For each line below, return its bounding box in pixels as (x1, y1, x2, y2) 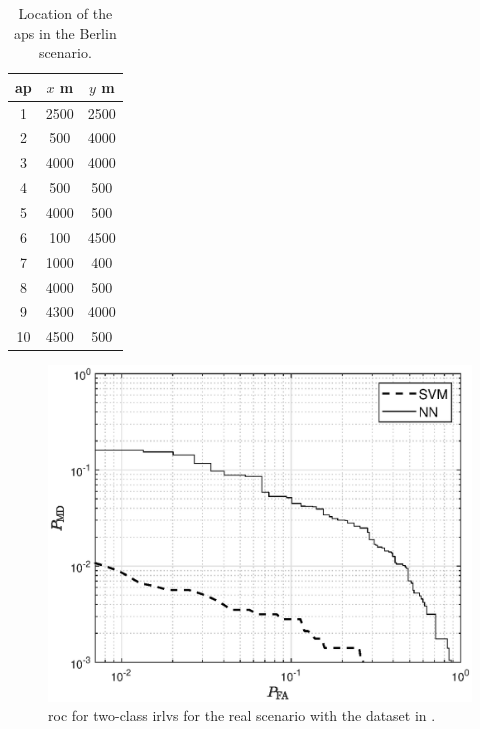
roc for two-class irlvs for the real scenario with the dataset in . (48, 705, 436, 726)
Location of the (18, 3, 113, 23)
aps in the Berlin (14, 22, 117, 43)
